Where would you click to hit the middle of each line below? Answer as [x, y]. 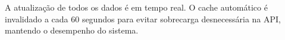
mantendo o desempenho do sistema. [72, 30]
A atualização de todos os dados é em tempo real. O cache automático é [136, 7]
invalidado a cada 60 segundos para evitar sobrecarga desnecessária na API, [143, 19]
